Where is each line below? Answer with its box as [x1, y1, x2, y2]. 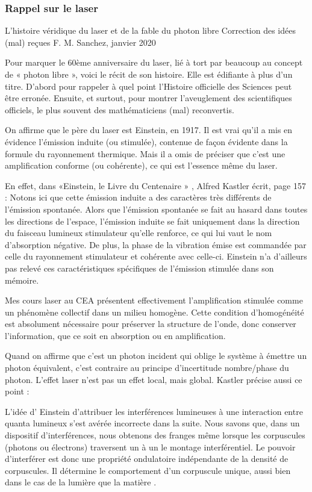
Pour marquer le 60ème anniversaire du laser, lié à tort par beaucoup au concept [5, 56, 303, 69]
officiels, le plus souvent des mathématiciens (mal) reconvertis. [5, 103, 234, 116]
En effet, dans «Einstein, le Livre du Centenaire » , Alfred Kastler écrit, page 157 [5, 179, 306, 192]
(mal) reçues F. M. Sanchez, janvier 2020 [5, 36, 156, 48]
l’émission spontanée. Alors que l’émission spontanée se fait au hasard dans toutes [5, 202, 308, 215]
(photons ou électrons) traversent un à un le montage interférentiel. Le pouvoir [5, 440, 296, 453]
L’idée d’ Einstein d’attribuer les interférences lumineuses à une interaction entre [5, 405, 303, 417]
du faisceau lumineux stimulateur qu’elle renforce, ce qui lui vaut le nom [5, 226, 272, 239]
